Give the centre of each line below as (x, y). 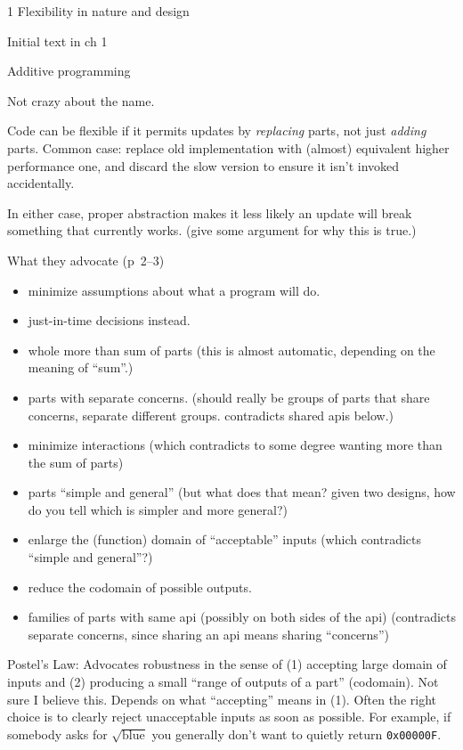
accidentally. (41, 183)
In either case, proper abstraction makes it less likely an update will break (210, 212)
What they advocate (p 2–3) (86, 260)
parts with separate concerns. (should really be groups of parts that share (229, 397)
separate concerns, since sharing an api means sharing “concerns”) (208, 634)
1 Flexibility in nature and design (98, 11)
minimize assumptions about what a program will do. (174, 290)
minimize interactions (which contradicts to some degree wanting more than (235, 445)
